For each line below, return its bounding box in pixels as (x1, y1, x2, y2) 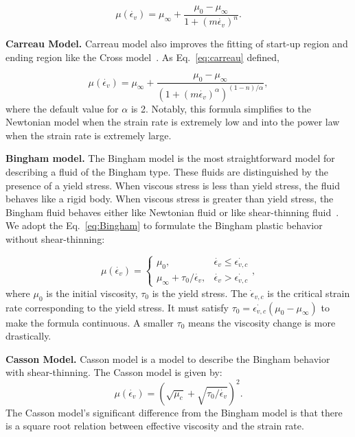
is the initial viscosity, (46, 285, 138, 300)
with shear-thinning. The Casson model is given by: (5, 365, 222, 379)
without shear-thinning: (5, 231, 105, 246)
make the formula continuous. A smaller (5, 315, 174, 329)
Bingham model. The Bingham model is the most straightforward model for (5, 151, 335, 165)
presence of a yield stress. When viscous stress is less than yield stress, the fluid (5, 178, 340, 192)
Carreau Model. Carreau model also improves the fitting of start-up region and (5, 36, 348, 51)
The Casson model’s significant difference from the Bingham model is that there (5, 405, 343, 419)
